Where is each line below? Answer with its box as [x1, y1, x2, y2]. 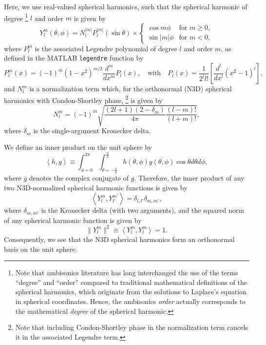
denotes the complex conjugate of [29, 173, 129, 183]
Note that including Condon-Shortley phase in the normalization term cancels [15, 322, 248, 332]
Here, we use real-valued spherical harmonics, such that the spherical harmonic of [4, 1, 247, 11]
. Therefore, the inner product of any [134, 173, 245, 183]
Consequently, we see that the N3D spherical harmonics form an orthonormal [4, 234, 235, 244]
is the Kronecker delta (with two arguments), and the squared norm [41, 205, 244, 215]
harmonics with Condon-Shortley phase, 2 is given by [4, 93, 163, 105]
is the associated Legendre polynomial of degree [35, 43, 177, 53]
